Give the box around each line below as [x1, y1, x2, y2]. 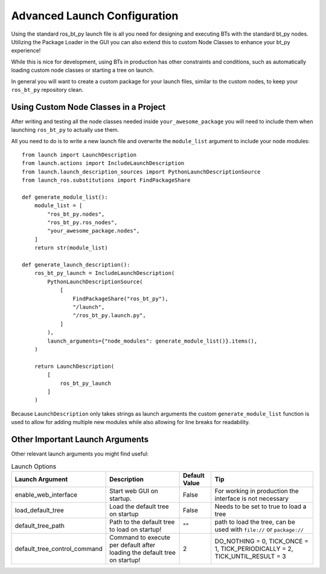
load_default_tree [14, 506, 64, 514]
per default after [109, 541, 156, 549]
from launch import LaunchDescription [22, 151, 137, 158]
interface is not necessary [214, 494, 289, 503]
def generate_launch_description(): [22, 262, 130, 268]
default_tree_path [14, 521, 65, 530]
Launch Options [11, 462, 57, 471]
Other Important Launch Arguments [11, 434, 149, 444]
